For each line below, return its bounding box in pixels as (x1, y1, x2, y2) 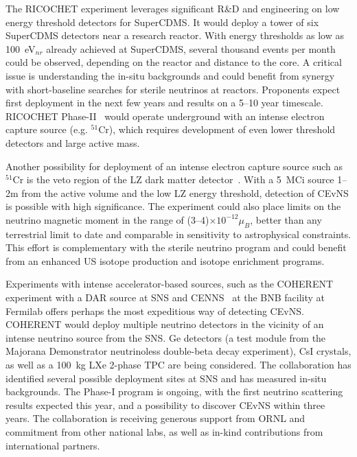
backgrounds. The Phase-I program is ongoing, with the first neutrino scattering (5, 384, 343, 399)
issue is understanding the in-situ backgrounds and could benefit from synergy (5, 68, 335, 82)
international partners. (5, 438, 100, 452)
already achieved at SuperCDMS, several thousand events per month (46, 41, 336, 56)
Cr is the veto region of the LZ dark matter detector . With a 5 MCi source (12, 172, 334, 187)
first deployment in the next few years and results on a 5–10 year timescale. (5, 95, 323, 110)
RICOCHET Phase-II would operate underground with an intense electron (5, 108, 325, 123)
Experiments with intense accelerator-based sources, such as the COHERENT (5, 277, 334, 291)
